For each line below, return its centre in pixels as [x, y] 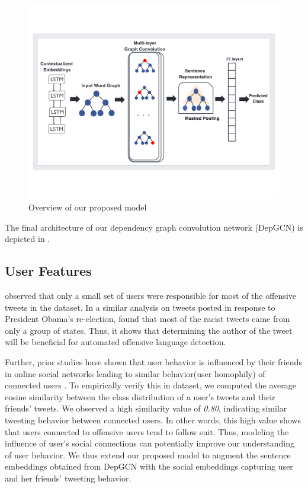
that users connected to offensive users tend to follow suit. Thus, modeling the [147, 431]
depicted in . [28, 239]
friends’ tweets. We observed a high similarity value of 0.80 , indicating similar [146, 408]
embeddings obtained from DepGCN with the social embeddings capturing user [149, 466]
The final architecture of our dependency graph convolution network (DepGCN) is [154, 227]
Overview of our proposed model [88, 207]
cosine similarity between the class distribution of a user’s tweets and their [140, 396]
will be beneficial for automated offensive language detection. [115, 342]
